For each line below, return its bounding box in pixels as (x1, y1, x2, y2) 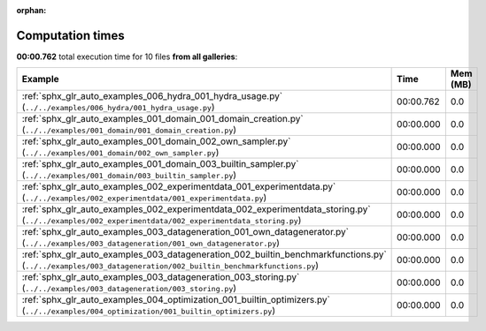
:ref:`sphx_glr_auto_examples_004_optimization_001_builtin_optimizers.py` (21, 294, 331, 306)
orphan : (16, 5, 47, 15)
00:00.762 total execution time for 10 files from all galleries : (16, 51, 238, 62)
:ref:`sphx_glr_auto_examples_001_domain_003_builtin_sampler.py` (21, 158, 300, 170)
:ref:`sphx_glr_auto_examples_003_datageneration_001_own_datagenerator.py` (21, 226, 350, 238)
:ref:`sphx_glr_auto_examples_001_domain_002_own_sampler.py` (21, 135, 291, 147)
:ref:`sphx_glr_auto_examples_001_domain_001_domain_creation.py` (21, 113, 305, 125)
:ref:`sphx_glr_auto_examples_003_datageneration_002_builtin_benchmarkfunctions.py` (21, 248, 387, 260)
